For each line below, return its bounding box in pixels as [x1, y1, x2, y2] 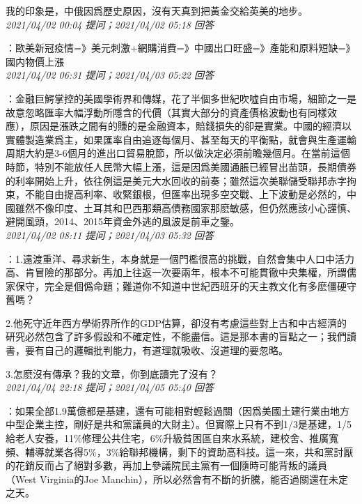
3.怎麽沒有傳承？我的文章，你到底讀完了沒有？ [6, 366, 218, 381]
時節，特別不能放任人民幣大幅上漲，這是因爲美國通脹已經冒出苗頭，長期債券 [6, 159, 356, 174]
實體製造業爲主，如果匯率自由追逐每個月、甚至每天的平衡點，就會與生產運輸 [6, 132, 356, 146]
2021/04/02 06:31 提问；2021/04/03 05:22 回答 [6, 68, 214, 82]
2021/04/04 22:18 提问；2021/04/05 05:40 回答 [6, 380, 214, 395]
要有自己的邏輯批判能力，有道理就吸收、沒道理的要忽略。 [24, 343, 288, 358]
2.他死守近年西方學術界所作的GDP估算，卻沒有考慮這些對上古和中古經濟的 [6, 315, 347, 330]
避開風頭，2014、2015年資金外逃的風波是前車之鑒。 [6, 214, 239, 229]
